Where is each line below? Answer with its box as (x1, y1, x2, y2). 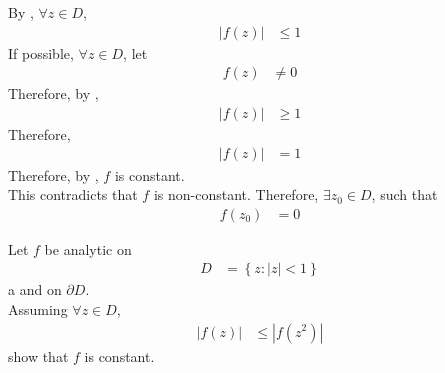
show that (8, 345, 69, 366)
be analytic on (44, 238, 132, 259)
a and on (8, 279, 62, 300)
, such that (371, 184, 438, 205)
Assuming (8, 298, 68, 319)
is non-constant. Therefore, (153, 184, 319, 205)
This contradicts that (8, 184, 138, 205)
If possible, (8, 42, 74, 63)
